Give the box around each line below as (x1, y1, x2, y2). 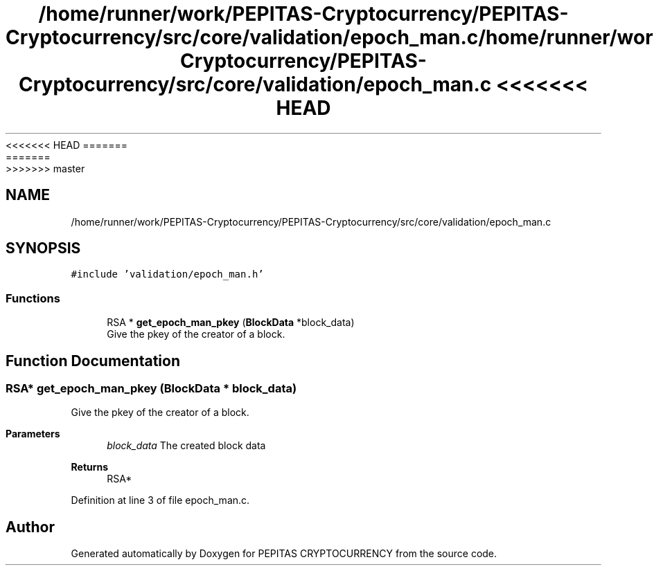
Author (6, 518, 55, 536)
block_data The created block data (107, 439, 266, 452)
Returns (71, 461, 109, 473)
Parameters (6, 428, 60, 440)
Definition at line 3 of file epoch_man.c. (71, 494, 250, 507)
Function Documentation (6, 352, 180, 370)
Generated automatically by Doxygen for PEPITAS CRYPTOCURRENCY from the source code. (71, 547, 497, 560)
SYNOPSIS (6, 239, 81, 257)
